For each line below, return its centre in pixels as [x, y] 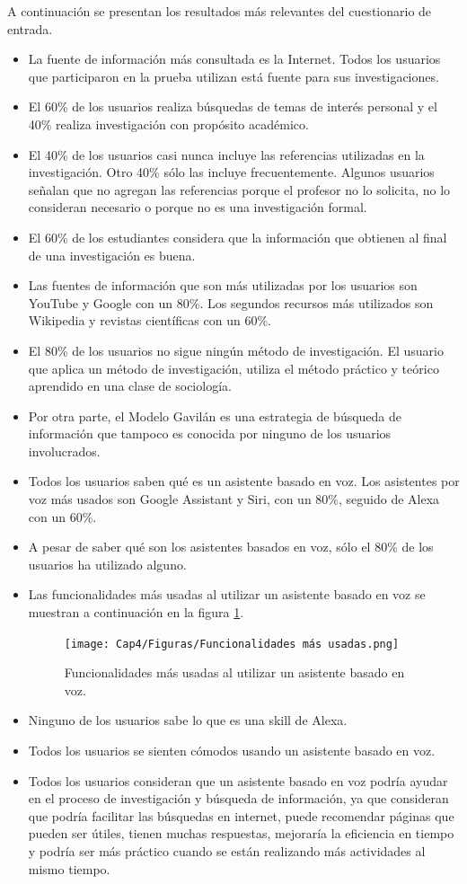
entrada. [30, 28]
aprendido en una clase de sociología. [130, 386]
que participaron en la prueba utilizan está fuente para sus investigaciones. [233, 76]
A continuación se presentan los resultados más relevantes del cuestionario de [220, 11]
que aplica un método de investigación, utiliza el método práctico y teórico [233, 368]
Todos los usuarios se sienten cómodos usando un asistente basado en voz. [232, 751]
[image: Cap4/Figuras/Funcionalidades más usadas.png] [232, 644]
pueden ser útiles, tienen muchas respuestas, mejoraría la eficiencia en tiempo [241, 833]
